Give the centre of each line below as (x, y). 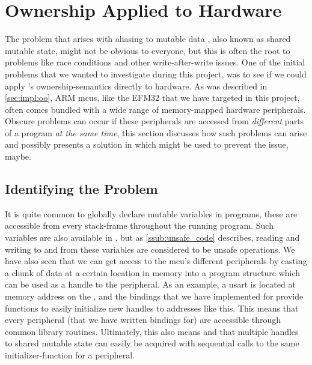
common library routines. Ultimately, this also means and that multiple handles (152, 331)
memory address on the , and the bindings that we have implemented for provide (154, 296)
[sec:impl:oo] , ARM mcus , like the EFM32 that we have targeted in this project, (152, 98)
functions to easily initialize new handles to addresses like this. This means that (152, 308)
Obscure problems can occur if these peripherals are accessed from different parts (154, 121)
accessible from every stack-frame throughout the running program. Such (139, 225)
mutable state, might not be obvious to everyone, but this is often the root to (148, 50)
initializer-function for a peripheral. (70, 354)
